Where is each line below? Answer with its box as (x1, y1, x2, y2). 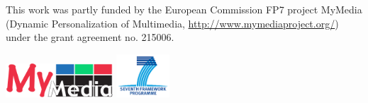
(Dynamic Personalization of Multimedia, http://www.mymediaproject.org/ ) (6, 16, 339, 30)
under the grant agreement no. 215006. (6, 30, 174, 44)
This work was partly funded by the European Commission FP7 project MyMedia (6, 2, 362, 16)
